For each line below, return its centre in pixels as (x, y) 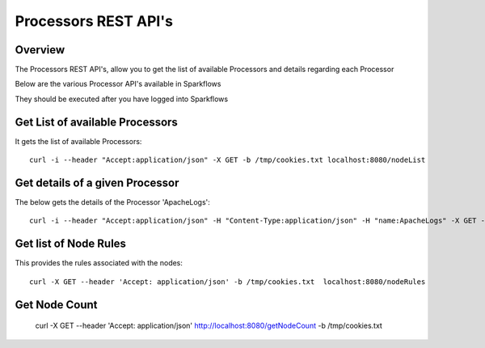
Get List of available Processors (96, 122)
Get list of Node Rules (71, 244)
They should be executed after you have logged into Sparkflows (122, 99)
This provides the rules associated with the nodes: (99, 263)
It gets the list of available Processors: (78, 141)
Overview (40, 50)
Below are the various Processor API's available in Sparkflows (118, 84)
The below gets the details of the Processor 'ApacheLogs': (112, 202)
